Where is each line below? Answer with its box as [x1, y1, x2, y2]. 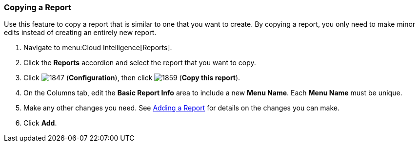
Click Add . [23, 119, 57, 128]
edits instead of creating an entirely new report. [4, 28, 157, 37]
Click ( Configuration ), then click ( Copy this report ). [23, 73, 240, 82]
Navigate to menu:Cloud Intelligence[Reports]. [23, 43, 172, 52]
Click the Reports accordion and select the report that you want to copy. [23, 58, 256, 67]
